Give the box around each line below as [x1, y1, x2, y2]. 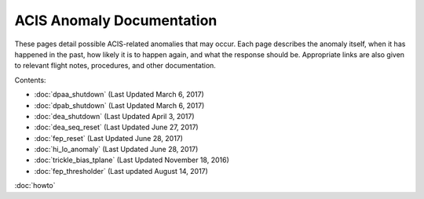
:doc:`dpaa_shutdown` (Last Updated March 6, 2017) [34, 90, 204, 99]
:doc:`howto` [14, 181, 56, 190]
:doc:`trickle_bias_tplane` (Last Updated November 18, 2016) [34, 155, 229, 165]
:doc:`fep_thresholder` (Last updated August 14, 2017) [34, 166, 208, 175]
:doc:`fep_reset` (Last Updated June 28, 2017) [34, 133, 184, 143]
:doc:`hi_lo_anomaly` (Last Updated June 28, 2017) [34, 145, 199, 154]
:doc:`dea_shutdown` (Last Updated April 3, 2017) [34, 111, 196, 121]
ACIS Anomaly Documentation [14, 12, 217, 29]
